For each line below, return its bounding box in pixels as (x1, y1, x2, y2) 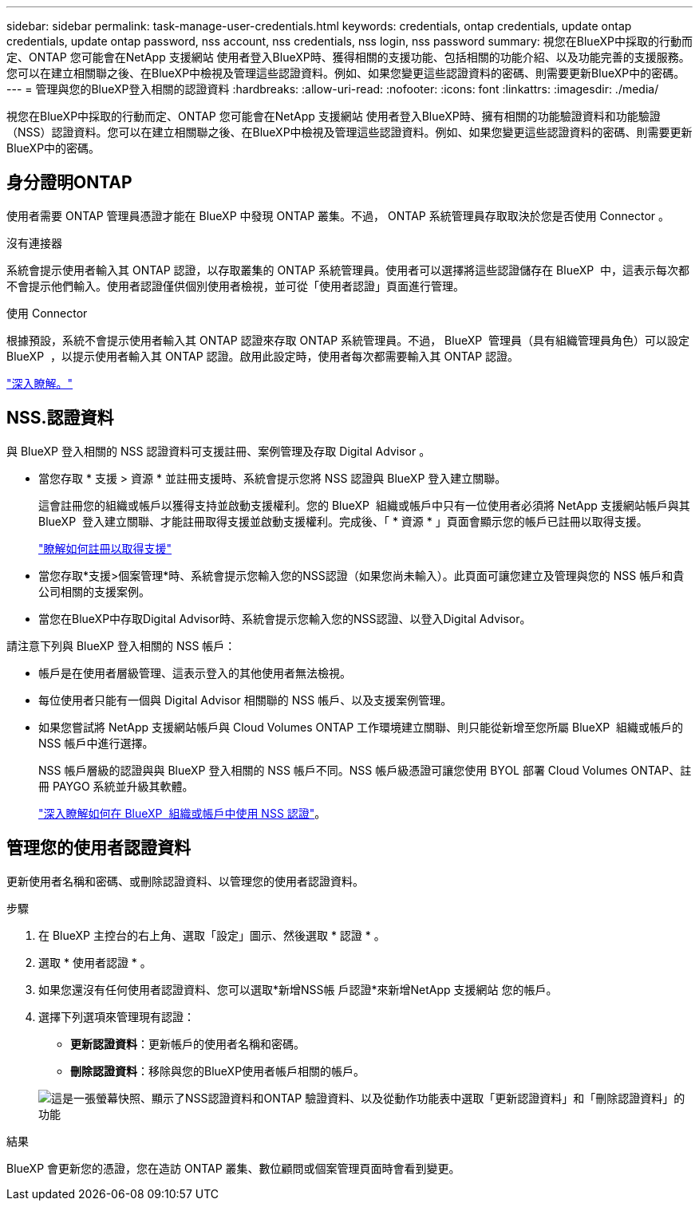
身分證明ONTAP (6, 172, 132, 193)
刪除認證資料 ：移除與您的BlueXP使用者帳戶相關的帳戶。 (70, 1063, 365, 1078)
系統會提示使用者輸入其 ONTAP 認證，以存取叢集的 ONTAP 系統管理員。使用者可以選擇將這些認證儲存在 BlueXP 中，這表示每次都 (6, 262, 690, 277)
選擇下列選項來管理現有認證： (38, 1009, 195, 1024)
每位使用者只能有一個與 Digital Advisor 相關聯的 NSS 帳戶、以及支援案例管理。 (38, 692, 452, 707)
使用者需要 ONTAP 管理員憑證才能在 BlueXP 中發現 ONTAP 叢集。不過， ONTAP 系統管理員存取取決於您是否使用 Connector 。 (6, 208, 669, 223)
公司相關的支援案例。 (38, 584, 150, 598)
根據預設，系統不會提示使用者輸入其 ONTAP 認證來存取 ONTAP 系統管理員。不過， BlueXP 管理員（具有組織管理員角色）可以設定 (6, 333, 690, 347)
